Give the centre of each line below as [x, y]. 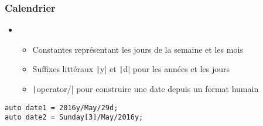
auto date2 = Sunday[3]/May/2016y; [74, 118]
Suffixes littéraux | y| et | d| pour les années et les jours [131, 69]
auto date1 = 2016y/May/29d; [62, 108]
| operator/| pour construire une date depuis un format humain [146, 89]
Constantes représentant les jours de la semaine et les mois [138, 49]
